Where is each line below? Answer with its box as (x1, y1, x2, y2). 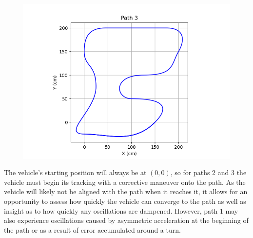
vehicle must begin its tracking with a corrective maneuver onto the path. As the (4, 177, 246, 187)
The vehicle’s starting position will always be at (4, 167, 147, 178)
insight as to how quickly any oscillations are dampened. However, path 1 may (4, 205, 238, 216)
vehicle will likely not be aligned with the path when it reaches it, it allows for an (4, 186, 248, 197)
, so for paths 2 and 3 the (170, 167, 247, 178)
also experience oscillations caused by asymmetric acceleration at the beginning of (4, 215, 249, 225)
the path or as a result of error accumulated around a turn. (4, 224, 181, 235)
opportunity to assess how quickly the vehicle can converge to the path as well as (4, 196, 246, 206)
